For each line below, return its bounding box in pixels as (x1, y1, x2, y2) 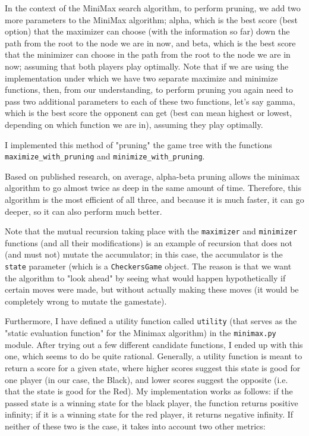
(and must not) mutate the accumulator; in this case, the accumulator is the (5, 248, 283, 261)
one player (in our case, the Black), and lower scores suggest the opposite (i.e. (5, 373, 288, 385)
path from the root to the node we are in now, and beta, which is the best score (5, 36, 296, 49)
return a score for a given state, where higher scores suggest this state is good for (5, 361, 301, 374)
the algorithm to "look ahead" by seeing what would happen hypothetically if (5, 271, 286, 284)
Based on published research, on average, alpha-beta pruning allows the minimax (5, 170, 300, 182)
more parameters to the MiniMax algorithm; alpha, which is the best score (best (5, 13, 298, 26)
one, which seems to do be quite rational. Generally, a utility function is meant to (5, 350, 302, 362)
